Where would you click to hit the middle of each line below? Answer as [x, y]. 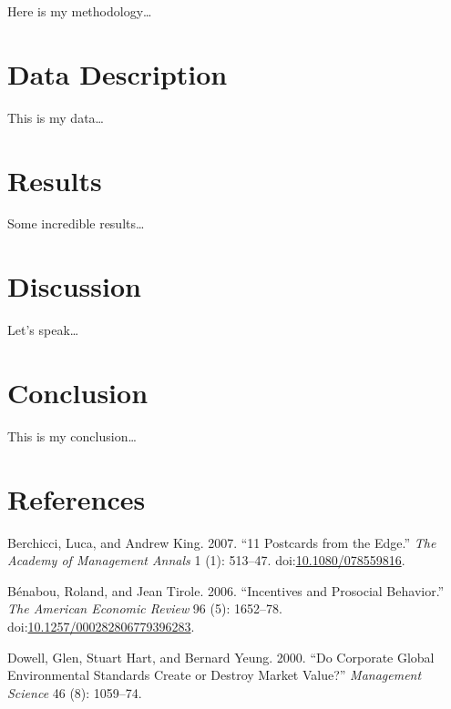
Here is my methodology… [80, 11]
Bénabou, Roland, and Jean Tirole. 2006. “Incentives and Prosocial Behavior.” [226, 590]
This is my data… [56, 117]
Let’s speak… [43, 330]
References [77, 498]
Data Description [118, 73]
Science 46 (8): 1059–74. [75, 692]
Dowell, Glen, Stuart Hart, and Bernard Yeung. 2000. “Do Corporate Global [221, 657]
